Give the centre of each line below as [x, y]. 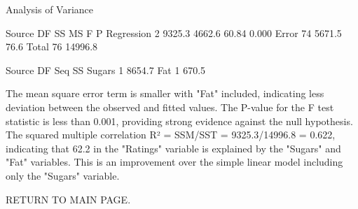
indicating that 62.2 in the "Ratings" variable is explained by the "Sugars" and [173, 148]
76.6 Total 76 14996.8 [52, 46]
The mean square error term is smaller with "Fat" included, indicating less [165, 93]
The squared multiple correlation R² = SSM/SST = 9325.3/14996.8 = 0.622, [171, 135]
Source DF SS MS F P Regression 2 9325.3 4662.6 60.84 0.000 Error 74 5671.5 [174, 33]
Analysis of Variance [50, 9]
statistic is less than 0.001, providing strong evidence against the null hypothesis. [179, 121]
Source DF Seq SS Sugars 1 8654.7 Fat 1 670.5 [106, 70]
